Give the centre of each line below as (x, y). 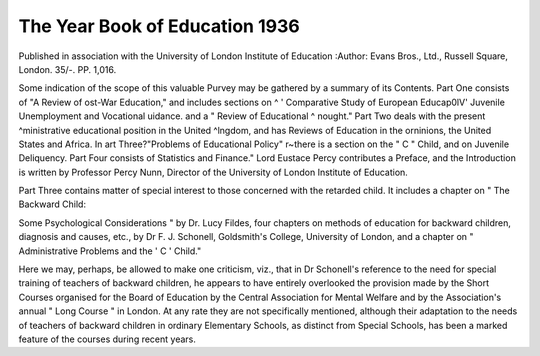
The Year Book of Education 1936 (159, 26)
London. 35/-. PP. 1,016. (67, 69)
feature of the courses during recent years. (107, 339)
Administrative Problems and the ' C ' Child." (110, 251)
